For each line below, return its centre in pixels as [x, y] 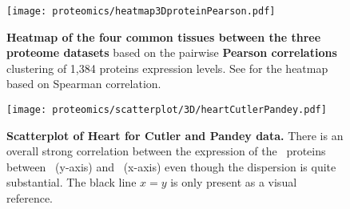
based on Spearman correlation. [84, 84]
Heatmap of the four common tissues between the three [164, 36]
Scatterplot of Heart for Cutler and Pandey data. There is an [175, 135]
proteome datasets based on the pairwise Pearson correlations [172, 52]
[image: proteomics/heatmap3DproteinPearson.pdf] [141, 11]
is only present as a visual [234, 182]
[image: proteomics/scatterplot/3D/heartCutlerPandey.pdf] [167, 110]
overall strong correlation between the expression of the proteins [166, 151]
